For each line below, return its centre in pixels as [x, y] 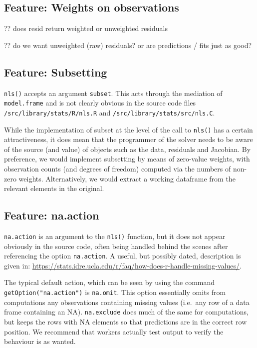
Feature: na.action [52, 215]
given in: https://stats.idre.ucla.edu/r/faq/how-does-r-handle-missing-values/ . [123, 265]
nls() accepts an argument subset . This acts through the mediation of [113, 93]
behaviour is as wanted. [40, 341]
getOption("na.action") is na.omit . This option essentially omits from [115, 292]
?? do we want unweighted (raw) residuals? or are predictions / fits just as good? [128, 45]
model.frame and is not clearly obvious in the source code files [100, 103]
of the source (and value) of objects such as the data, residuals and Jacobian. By [128, 149]
